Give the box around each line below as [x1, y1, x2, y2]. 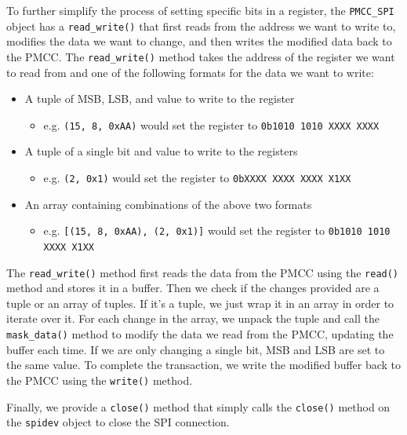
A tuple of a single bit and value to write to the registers [24, 143, 298, 159]
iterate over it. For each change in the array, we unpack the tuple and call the [6, 310, 380, 327]
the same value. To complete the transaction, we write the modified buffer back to [6, 356, 402, 373]
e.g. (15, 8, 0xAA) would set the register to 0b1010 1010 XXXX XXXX [43, 116, 380, 133]
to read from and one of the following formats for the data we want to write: [6, 64, 374, 80]
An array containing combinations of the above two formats [24, 196, 312, 212]
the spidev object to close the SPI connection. [6, 414, 230, 430]
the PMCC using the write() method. [6, 371, 193, 388]
